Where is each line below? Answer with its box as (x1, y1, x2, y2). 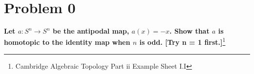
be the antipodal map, (52, 26, 129, 36)
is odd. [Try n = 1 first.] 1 (139, 36, 226, 47)
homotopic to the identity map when (4, 37, 130, 47)
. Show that (169, 26, 210, 36)
